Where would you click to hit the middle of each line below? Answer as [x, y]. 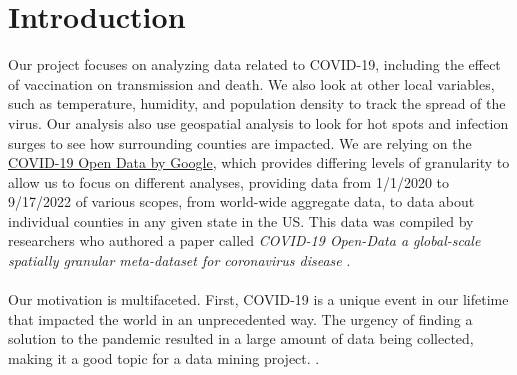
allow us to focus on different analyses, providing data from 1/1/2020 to [229, 181]
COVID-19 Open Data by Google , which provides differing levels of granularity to [259, 162]
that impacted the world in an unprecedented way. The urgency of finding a [240, 318]
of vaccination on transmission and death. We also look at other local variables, [251, 83]
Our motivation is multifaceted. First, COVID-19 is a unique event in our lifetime [258, 299]
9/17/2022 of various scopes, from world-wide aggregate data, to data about [241, 201]
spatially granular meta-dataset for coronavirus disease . [179, 260]
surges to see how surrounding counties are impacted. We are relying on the [240, 142]
